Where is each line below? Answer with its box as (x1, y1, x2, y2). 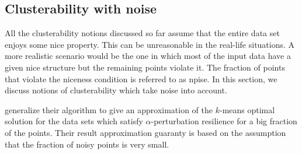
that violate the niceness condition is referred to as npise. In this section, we (5, 72, 277, 85)
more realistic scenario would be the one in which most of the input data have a (5, 50, 291, 62)
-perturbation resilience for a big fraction (151, 115, 297, 127)
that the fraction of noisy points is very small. (5, 138, 169, 150)
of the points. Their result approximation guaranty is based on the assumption (5, 126, 286, 138)
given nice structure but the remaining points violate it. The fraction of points (5, 61, 285, 73)
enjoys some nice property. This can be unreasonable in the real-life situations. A (5, 38, 295, 50)
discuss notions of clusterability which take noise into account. (5, 84, 227, 96)
